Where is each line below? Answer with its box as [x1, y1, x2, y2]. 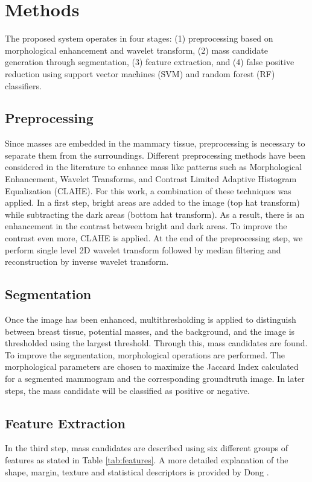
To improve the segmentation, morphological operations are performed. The [5, 348, 285, 361]
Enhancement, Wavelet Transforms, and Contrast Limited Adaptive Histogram [5, 173, 297, 185]
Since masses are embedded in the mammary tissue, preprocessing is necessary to [5, 137, 305, 150]
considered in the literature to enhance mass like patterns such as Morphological [5, 160, 302, 173]
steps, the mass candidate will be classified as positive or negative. [5, 384, 250, 396]
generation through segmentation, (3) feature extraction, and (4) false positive [5, 55, 294, 68]
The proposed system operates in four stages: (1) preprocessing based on [5, 32, 273, 45]
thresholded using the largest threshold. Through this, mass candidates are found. [5, 337, 308, 349]
